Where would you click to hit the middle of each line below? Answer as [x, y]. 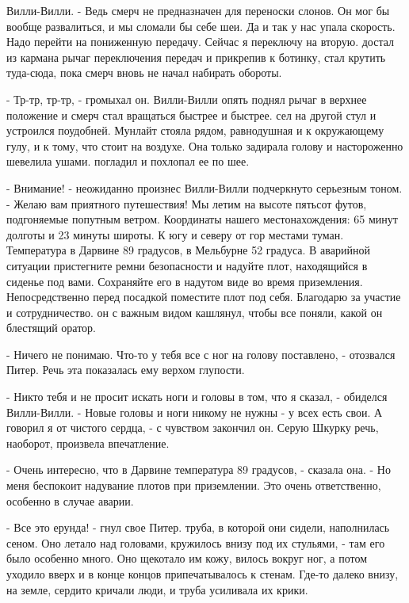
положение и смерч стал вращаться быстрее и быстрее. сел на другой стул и [191, 114]
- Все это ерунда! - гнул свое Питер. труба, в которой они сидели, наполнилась [198, 527]
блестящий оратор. [52, 328]
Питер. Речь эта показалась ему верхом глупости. [126, 370]
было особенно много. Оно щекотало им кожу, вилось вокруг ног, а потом [187, 558]
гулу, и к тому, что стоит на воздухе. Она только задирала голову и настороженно [205, 145]
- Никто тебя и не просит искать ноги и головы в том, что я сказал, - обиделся [197, 397]
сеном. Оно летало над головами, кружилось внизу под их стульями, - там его [196, 542]
